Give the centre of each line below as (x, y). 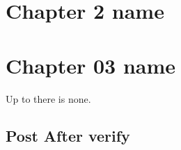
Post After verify (68, 136)
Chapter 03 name (91, 65)
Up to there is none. (48, 98)
